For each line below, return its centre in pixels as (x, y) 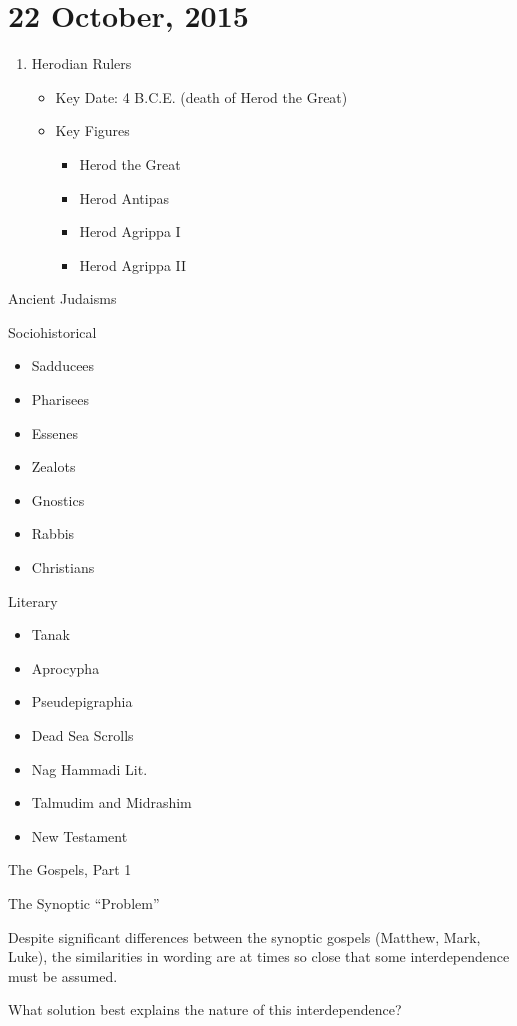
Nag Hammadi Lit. (89, 768)
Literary (33, 600)
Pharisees (60, 399)
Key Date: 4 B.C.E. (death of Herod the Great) (201, 96)
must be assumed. (63, 975)
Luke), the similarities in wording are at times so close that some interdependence (259, 956)
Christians (63, 567)
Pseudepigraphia (82, 701)
